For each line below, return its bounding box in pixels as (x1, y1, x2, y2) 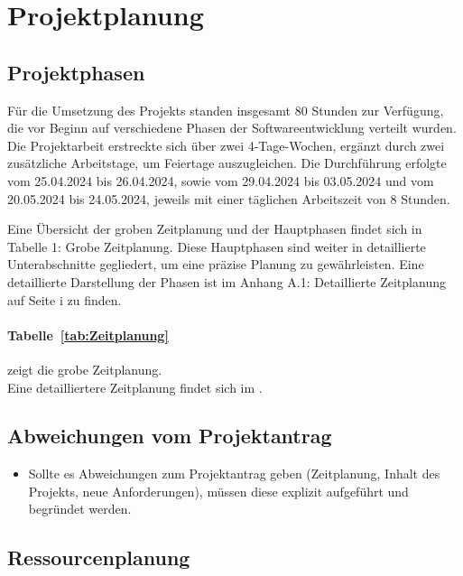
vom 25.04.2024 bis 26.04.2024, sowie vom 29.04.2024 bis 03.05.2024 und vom (7, 171, 434, 190)
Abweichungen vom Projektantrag (7, 422, 332, 450)
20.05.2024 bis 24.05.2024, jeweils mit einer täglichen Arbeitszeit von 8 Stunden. (7, 189, 450, 208)
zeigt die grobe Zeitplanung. (7, 359, 162, 378)
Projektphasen (7, 58, 145, 86)
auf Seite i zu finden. (7, 290, 122, 309)
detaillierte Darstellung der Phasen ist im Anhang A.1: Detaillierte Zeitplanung (7, 272, 446, 291)
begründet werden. (28, 499, 132, 518)
